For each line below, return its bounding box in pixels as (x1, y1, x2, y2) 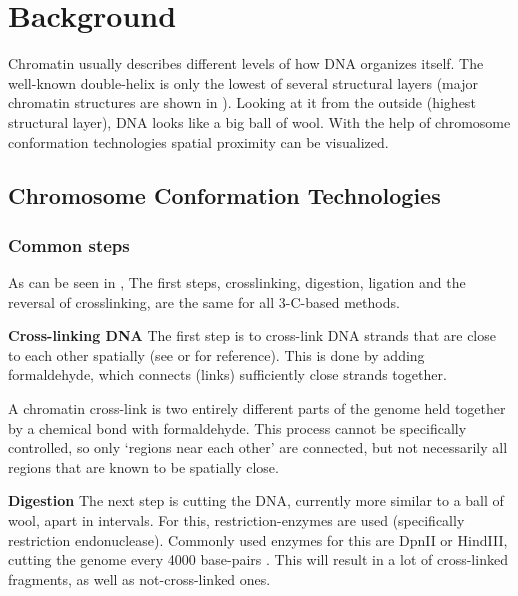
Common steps (8, 232, 130, 257)
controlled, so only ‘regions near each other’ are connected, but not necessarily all (8, 437, 508, 458)
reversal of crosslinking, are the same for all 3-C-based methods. (8, 291, 400, 312)
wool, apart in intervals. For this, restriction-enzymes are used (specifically (8, 510, 465, 531)
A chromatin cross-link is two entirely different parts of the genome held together (8, 398, 506, 419)
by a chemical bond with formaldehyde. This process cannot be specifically (8, 417, 467, 438)
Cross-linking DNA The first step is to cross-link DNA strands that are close (8, 325, 496, 346)
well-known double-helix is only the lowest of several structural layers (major (8, 72, 478, 93)
